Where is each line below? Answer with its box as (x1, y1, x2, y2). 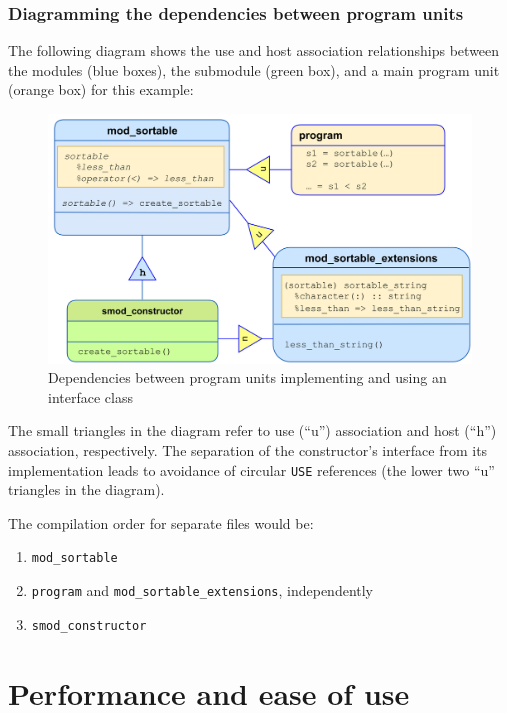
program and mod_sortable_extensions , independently (31, 580, 374, 601)
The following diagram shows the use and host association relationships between (8, 40, 500, 61)
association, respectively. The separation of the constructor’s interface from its (8, 440, 488, 461)
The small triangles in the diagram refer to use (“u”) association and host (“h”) (8, 420, 497, 441)
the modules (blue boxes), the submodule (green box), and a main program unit (8, 59, 500, 80)
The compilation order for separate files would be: (8, 512, 314, 533)
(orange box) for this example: (8, 79, 194, 100)
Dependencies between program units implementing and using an (48, 367, 447, 388)
